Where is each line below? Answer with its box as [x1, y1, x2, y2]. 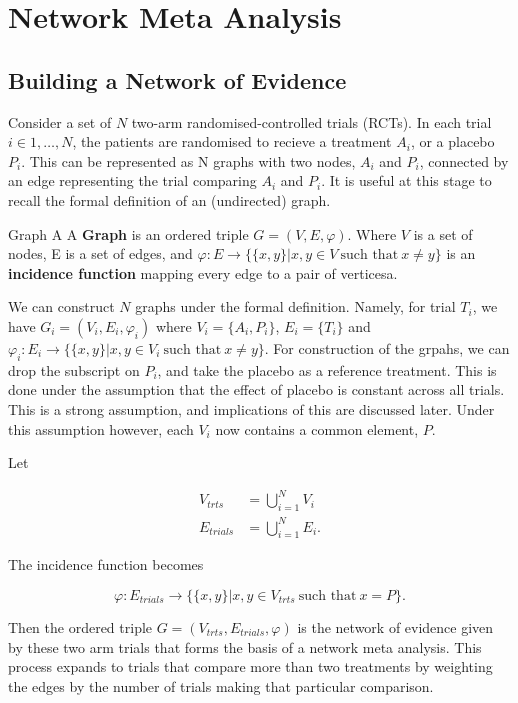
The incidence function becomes [8, 554, 204, 575]
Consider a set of [8, 111, 112, 132]
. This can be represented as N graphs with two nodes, [21, 150, 356, 171]
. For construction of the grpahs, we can [264, 337, 510, 358]
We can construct [8, 296, 115, 317]
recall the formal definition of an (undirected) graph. [8, 189, 331, 210]
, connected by [419, 150, 509, 171]
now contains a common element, [215, 418, 419, 439]
